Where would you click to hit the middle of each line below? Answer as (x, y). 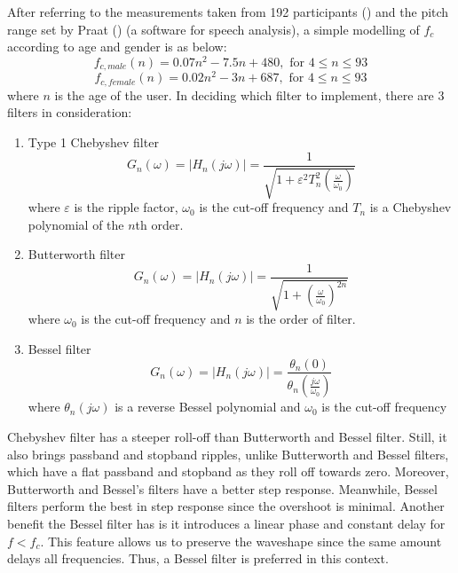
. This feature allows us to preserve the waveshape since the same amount (241, 541)
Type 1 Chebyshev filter (93, 142)
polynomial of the (76, 224)
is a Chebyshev (411, 207)
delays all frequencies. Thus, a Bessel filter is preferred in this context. (198, 558)
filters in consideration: (70, 112)
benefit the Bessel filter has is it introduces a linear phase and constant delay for (226, 523)
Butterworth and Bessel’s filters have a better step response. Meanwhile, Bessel (222, 488)
